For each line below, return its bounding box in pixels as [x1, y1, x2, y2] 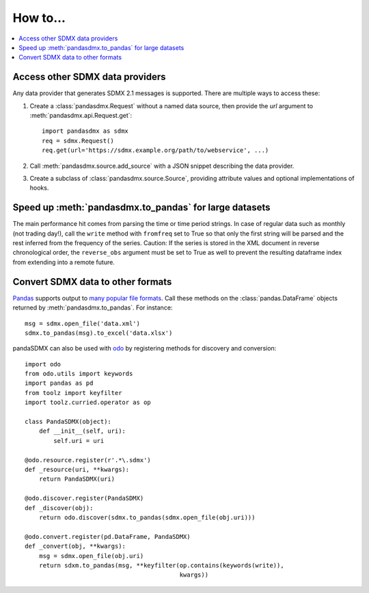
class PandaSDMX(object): [25, 418, 112, 426]
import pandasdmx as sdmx [42, 127, 129, 135]
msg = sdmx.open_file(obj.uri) [38, 552, 144, 559]
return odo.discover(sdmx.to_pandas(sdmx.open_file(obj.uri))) [38, 514, 256, 521]
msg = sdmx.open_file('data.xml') [25, 319, 140, 327]
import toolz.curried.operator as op [25, 399, 152, 407]
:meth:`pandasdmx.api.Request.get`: [29, 112, 133, 120]
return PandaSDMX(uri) [38, 475, 115, 483]
